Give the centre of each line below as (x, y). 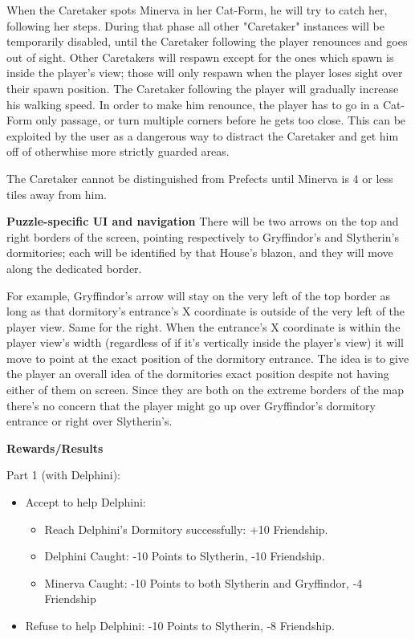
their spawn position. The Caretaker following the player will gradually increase (203, 88)
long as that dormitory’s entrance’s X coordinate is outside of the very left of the (206, 311)
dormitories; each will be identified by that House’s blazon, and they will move (200, 252)
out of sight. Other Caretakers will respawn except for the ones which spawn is (200, 57)
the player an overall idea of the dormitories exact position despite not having (198, 374)
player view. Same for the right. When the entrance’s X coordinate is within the (203, 326)
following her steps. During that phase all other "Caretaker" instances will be (195, 25)
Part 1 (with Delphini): (64, 475)
